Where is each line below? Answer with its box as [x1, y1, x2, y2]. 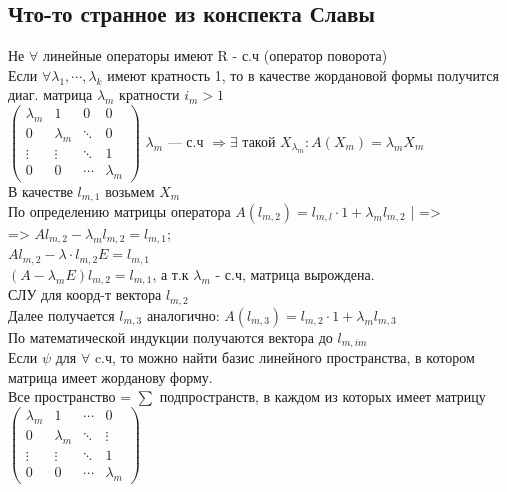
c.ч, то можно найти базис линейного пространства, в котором [94, 347, 475, 368]
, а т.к [152, 263, 189, 284]
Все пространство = [8, 386, 132, 407]
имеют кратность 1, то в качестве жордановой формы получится [107, 64, 499, 85]
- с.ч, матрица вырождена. [215, 263, 375, 284]
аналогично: [146, 304, 220, 325]
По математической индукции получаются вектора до [8, 326, 333, 347]
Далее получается [8, 304, 115, 325]
